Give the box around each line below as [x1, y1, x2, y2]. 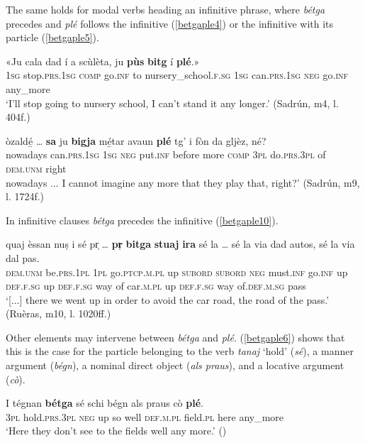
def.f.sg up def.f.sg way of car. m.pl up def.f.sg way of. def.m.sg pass [6, 278, 306, 293]
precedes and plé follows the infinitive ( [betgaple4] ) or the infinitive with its [6, 16, 334, 31]
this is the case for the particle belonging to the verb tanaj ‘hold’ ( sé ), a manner [6, 344, 354, 359]
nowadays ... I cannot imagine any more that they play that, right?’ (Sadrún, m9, [6, 175, 360, 190]
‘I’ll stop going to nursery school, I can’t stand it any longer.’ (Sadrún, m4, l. [6, 95, 339, 110]
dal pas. [6, 250, 40, 265]
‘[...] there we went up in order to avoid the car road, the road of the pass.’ [6, 292, 330, 307]
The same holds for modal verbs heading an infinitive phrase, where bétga [6, 2, 325, 16]
